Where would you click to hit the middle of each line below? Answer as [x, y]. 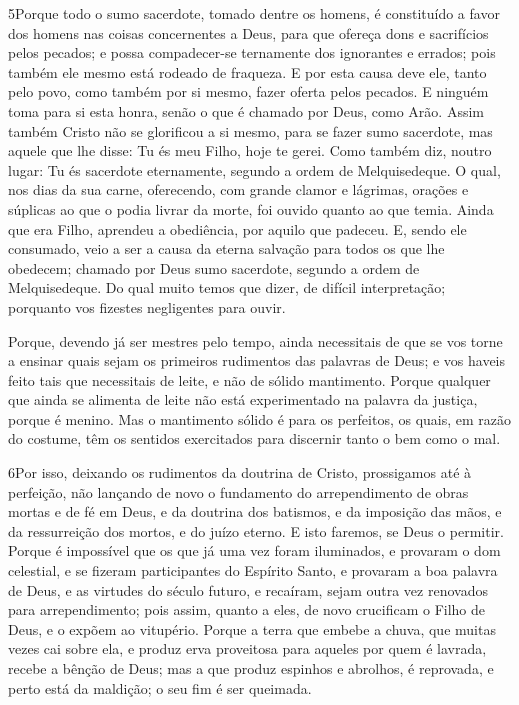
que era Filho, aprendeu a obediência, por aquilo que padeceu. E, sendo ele [237, 228]
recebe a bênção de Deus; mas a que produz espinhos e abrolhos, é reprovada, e [251, 668]
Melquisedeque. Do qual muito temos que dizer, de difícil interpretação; [227, 287]
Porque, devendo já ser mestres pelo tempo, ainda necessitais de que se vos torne [255, 340]
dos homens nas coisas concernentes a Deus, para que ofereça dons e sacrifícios [248, 32]
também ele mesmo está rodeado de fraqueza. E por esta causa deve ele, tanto [247, 71]
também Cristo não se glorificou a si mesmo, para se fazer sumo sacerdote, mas [250, 130]
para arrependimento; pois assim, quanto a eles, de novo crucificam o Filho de [247, 609]
